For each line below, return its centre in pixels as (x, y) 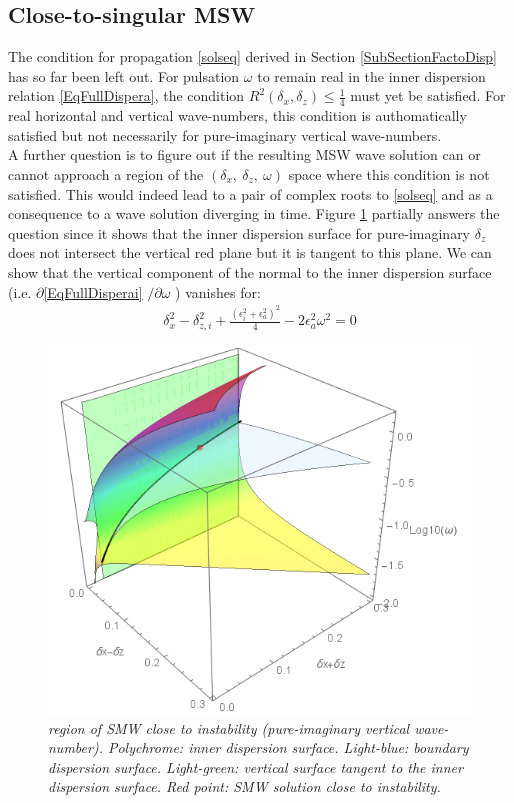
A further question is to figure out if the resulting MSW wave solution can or (244, 154)
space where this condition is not (389, 174)
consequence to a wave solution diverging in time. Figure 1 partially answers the (254, 213)
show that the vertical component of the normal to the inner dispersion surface (250, 271)
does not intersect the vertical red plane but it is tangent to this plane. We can (250, 252)
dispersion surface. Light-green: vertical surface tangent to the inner (255, 766)
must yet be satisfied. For (428, 95)
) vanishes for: (218, 291)
